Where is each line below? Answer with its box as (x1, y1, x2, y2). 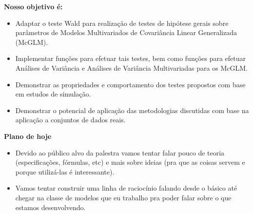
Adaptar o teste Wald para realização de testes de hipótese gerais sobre (15, 18, 229, 28)
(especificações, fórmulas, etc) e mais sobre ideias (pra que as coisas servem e (15, 157, 245, 167)
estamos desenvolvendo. (15, 202, 86, 212)
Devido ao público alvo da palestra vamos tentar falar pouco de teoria (15, 147, 225, 157)
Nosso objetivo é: (4, 1, 63, 11)
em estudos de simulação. (15, 89, 91, 99)
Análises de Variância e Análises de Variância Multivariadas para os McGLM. (15, 62, 248, 73)
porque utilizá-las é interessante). (15, 166, 115, 176)
